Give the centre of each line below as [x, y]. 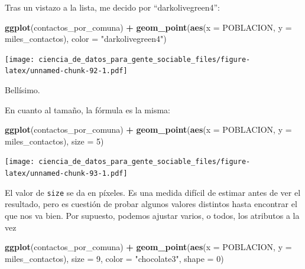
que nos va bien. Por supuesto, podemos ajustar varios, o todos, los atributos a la [152, 216]
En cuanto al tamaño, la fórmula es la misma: [87, 109]
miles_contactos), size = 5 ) [54, 141]
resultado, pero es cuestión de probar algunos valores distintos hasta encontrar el [151, 204]
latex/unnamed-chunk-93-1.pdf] [66, 174]
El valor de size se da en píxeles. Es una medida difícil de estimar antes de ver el [153, 192]
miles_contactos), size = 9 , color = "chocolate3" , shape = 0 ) [114, 258]
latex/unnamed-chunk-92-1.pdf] [66, 71]
